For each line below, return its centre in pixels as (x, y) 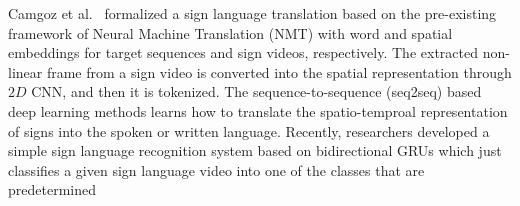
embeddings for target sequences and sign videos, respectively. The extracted (243, 52)
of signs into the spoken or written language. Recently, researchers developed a (249, 130)
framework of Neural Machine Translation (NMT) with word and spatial (230, 32)
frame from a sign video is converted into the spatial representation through (279, 71)
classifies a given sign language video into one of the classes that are (216, 169)
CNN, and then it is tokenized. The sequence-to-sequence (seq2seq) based (256, 91)
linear (25, 71)
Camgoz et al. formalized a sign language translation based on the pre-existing (252, 13)
